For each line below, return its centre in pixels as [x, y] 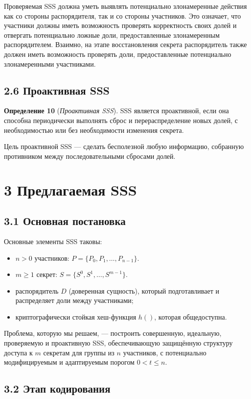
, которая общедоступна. [191, 316]
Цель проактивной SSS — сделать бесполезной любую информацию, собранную [124, 146]
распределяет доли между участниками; [74, 300]
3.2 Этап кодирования [57, 388]
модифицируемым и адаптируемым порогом [69, 362]
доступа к [18, 352]
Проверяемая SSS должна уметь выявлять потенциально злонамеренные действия [125, 6]
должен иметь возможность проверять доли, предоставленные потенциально [118, 54]
